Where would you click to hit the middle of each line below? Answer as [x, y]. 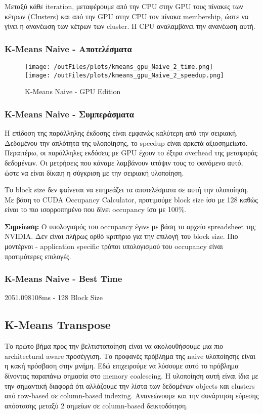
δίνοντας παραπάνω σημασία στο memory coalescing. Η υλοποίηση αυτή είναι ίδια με [131, 376]
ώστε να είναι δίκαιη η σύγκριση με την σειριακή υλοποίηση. [94, 172]
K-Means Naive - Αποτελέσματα [68, 48]
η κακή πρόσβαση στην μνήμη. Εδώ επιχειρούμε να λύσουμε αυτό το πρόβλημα [122, 366]
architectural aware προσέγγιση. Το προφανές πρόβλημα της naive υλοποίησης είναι [130, 356]
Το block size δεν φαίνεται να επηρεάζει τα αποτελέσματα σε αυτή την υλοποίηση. [127, 190]
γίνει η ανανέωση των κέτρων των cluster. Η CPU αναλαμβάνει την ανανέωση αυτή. [130, 26]
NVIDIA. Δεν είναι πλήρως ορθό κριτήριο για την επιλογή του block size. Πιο [121, 236]
